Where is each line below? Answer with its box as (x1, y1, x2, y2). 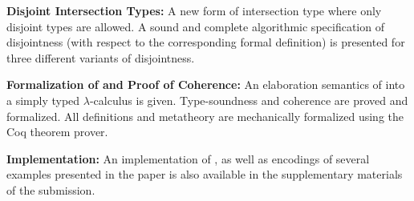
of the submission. (6, 181, 95, 198)
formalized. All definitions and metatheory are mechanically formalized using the (6, 107, 404, 124)
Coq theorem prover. (6, 123, 108, 140)
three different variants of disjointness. (6, 49, 195, 66)
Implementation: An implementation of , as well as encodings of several (6, 150, 370, 167)
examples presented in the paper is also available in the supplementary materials (6, 166, 403, 183)
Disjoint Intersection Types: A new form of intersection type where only (6, 2, 382, 18)
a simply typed (6, 91, 80, 108)
